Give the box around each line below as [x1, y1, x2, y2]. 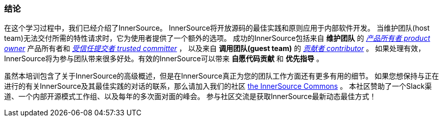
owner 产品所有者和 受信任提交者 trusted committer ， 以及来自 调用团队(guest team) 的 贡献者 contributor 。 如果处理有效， [4, 44, 426, 53]
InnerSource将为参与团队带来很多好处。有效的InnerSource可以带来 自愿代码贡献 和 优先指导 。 [4, 54, 323, 63]
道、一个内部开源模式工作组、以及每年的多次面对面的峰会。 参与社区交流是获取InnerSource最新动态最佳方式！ [4, 92, 377, 101]
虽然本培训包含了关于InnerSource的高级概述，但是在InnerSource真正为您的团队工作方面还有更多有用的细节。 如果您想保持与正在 [4, 71, 439, 81]
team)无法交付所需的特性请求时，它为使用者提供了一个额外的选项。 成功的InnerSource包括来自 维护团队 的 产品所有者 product [4, 34, 430, 43]
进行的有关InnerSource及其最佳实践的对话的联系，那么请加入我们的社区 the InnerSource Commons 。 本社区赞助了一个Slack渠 [4, 82, 432, 91]
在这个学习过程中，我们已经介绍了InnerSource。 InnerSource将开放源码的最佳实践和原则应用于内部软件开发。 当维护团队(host [4, 23, 430, 33]
